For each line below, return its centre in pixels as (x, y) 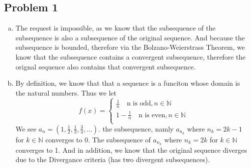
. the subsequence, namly (136, 128)
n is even (152, 115)
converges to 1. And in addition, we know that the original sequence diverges (131, 150)
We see (26, 128)
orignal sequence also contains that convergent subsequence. (106, 66)
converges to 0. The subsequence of (98, 139)
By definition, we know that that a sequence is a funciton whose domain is (128, 83)
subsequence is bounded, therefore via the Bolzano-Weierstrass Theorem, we (130, 47)
